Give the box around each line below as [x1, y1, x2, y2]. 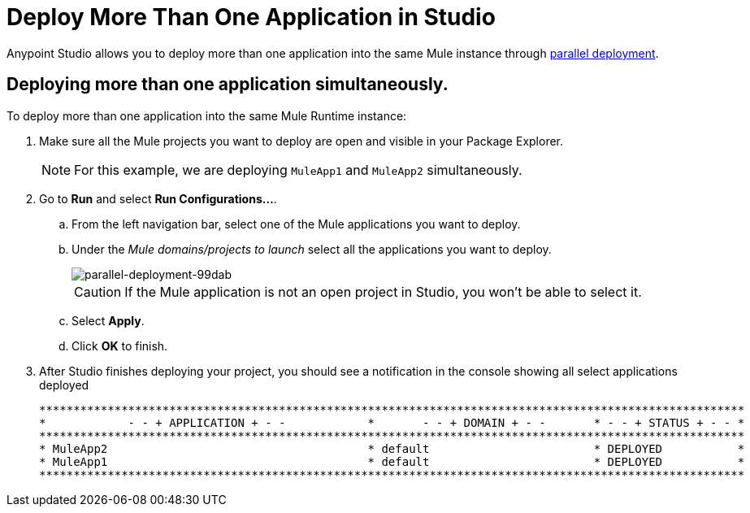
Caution [74, 283, 122, 300]
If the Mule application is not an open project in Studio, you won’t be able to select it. [124, 283, 642, 300]
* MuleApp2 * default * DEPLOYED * [39, 441, 745, 455]
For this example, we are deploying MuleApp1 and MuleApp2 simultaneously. [74, 161, 522, 178]
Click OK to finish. [72, 338, 168, 353]
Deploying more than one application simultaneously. [7, 74, 449, 95]
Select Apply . [72, 313, 145, 328]
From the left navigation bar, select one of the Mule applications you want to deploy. [72, 216, 521, 231]
